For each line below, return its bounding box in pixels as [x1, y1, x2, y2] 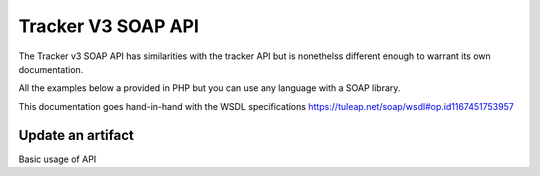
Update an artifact [18, 126, 134, 144]
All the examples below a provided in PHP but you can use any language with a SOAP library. [18, 82, 401, 94]
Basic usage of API [18, 153, 97, 165]
